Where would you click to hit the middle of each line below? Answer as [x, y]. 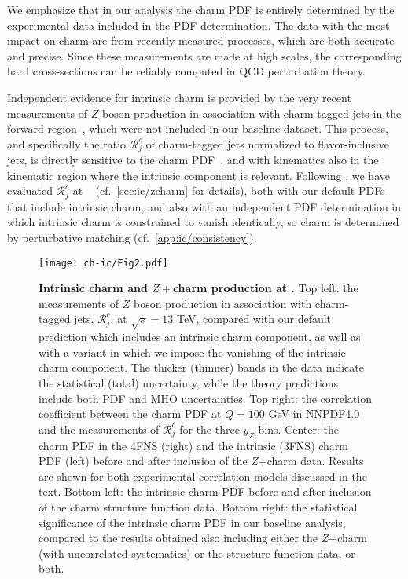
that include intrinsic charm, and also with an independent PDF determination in [204, 206]
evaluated [30, 191]
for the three [210, 429]
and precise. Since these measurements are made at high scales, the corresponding [204, 55]
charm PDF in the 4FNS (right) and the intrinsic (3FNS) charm [194, 445]
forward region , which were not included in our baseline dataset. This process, [198, 128]
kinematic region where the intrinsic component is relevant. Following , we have [198, 175]
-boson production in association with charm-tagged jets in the [250, 113]
